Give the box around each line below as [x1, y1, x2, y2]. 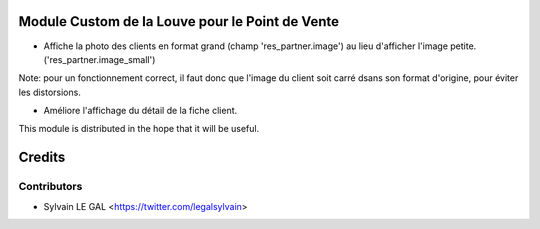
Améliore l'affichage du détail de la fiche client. [43, 105, 238, 117]
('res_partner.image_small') [43, 53, 156, 65]
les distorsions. [18, 86, 82, 98]
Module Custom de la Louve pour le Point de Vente [18, 13, 340, 30]
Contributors [18, 180, 83, 194]
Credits [18, 149, 66, 166]
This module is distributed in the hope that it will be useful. [18, 123, 260, 135]
